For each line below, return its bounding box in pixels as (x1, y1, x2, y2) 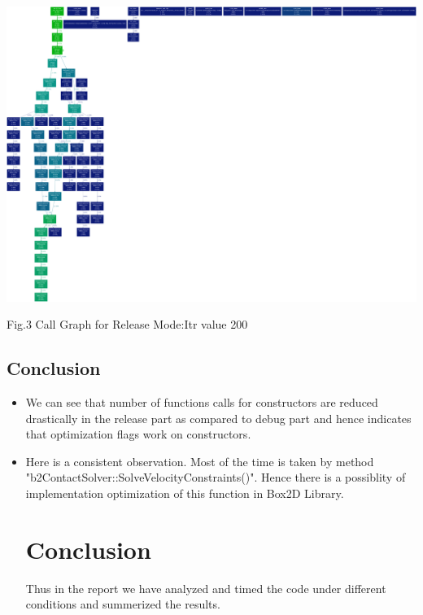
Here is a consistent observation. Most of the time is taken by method (25, 452, 374, 469)
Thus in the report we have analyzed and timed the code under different (25, 579, 386, 596)
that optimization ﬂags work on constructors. (25, 425, 251, 443)
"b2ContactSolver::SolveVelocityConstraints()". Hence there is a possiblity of (25, 469, 406, 486)
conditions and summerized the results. (25, 595, 220, 613)
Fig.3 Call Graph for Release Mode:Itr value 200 (7, 316, 248, 333)
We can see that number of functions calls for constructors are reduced (25, 393, 378, 410)
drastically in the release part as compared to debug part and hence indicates (25, 409, 412, 426)
